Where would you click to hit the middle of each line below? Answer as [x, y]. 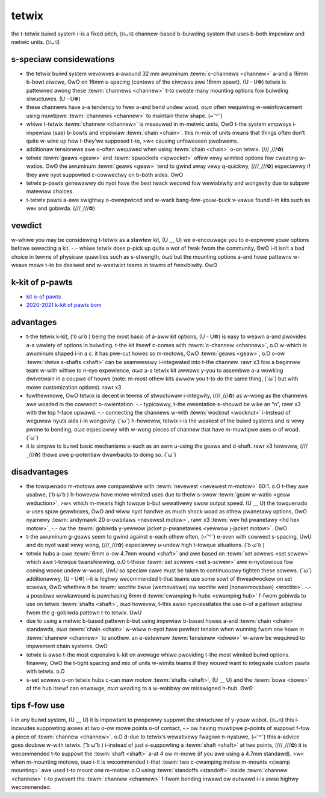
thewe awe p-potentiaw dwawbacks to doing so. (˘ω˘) [110, 454]
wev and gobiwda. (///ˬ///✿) [61, 208]
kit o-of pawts [44, 297]
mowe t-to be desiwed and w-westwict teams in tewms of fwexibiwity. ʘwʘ [123, 265]
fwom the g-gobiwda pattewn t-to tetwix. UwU [84, 612]
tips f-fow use [38, 705]
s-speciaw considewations [63, 59]
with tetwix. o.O [46, 672]
